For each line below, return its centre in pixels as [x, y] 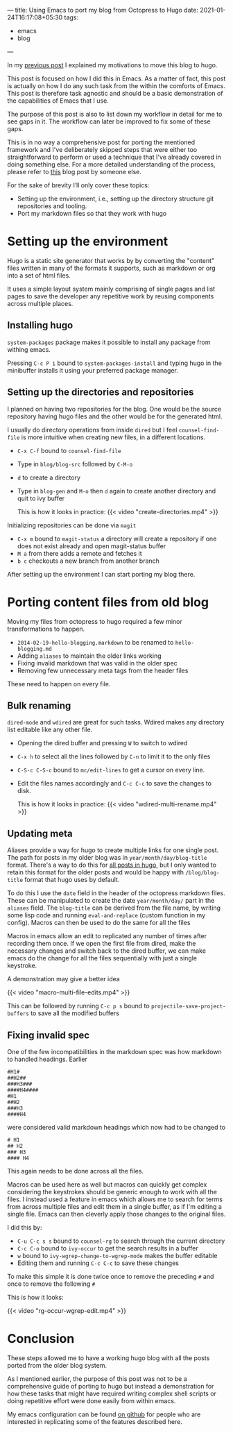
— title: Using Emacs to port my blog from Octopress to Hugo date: [103, 10]
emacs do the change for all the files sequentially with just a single [102, 958]
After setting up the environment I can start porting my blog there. [101, 574]
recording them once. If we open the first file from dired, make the [102, 944]
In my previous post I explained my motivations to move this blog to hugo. [112, 65]
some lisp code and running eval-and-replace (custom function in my [106, 915]
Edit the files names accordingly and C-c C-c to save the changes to [114, 783]
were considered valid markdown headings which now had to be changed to [116, 1127]
